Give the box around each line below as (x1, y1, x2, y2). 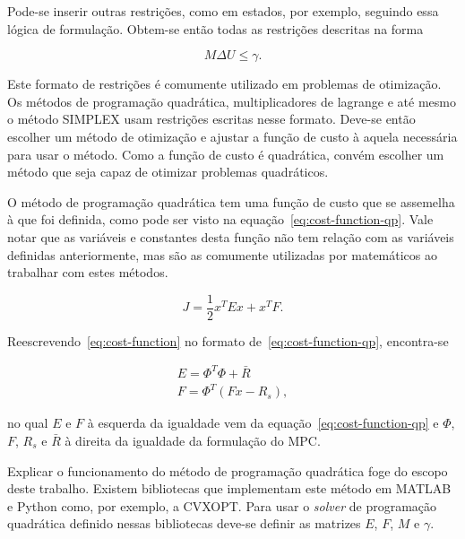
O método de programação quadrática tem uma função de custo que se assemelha (7, 192, 455, 211)
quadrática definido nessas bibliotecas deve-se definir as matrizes (7, 514, 361, 533)
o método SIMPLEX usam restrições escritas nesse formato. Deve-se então (7, 109, 416, 128)
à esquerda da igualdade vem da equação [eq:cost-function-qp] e (87, 413, 439, 432)
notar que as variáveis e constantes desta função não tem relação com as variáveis (7, 227, 454, 246)
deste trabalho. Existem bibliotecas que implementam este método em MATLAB (7, 479, 452, 498)
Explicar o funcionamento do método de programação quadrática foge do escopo (7, 461, 448, 480)
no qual (7, 413, 48, 432)
